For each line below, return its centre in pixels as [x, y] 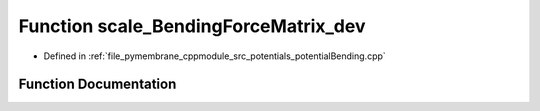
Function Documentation [97, 84]
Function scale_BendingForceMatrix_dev [192, 26]
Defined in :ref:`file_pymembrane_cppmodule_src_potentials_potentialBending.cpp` [215, 56]
